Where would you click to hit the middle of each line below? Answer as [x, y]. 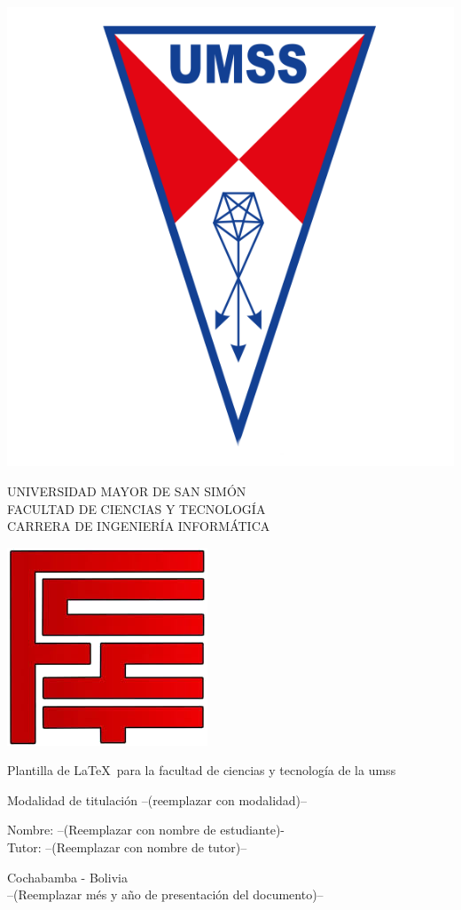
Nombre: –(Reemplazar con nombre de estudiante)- [146, 830]
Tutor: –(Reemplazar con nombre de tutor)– [127, 847]
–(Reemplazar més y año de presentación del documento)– [165, 894]
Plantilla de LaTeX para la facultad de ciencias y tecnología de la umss [202, 770]
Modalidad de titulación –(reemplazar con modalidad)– [157, 799]
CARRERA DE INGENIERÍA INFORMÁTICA [139, 526]
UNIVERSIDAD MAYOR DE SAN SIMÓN [127, 491]
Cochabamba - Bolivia [67, 877]
